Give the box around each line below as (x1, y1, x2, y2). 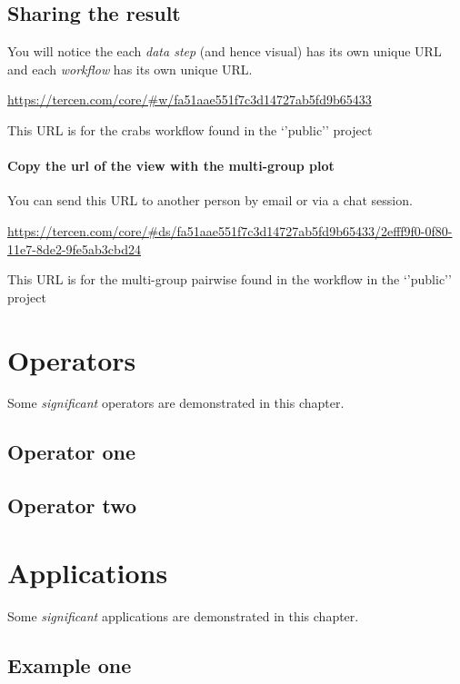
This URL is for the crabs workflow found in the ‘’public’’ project (7, 120, 373, 139)
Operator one (7, 438, 136, 466)
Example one (7, 650, 132, 679)
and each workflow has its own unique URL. (7, 59, 253, 78)
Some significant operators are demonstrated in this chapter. (7, 393, 345, 412)
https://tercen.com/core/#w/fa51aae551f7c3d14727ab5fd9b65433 (7, 90, 372, 109)
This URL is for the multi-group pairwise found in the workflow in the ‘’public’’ (7, 270, 452, 289)
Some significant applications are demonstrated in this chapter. (7, 606, 359, 625)
